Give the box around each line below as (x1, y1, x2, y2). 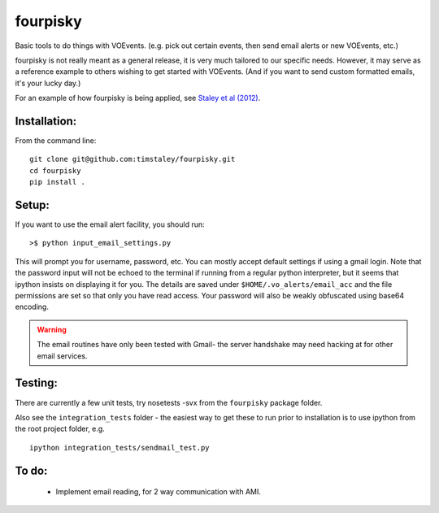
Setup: (15, 198, 50, 211)
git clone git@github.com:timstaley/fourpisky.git (29, 154, 236, 164)
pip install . (29, 177, 85, 187)
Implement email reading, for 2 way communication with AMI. (55, 487, 262, 497)
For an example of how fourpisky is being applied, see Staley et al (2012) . (15, 93, 261, 103)
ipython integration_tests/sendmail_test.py (29, 443, 211, 452)
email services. (37, 350, 88, 361)
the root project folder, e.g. (15, 424, 105, 434)
